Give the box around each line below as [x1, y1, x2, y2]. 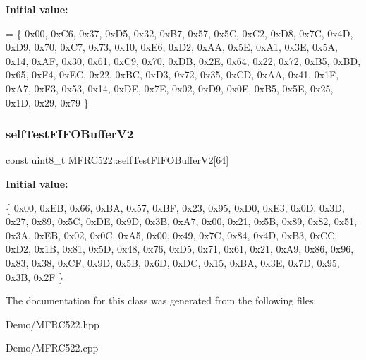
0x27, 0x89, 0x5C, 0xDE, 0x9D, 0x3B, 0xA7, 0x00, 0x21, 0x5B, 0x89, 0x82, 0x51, [6, 214, 357, 229]
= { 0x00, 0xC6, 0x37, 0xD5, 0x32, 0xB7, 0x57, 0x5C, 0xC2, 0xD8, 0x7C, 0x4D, [6, 25, 353, 40]
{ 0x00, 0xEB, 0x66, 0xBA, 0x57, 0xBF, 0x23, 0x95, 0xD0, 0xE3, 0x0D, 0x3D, [6, 200, 345, 215]
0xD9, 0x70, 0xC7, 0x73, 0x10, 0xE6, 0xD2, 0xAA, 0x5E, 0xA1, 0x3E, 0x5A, [6, 40, 338, 54]
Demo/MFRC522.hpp [6, 316, 99, 331]
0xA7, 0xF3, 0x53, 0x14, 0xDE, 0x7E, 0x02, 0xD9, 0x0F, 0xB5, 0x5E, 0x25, [6, 80, 334, 95]
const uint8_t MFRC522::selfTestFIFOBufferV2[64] [6, 152, 229, 167]
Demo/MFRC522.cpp [6, 340, 99, 355]
